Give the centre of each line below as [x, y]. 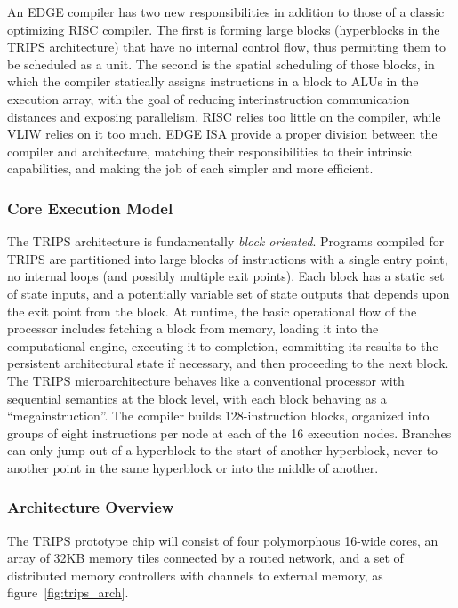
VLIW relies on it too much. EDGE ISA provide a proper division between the [222, 134]
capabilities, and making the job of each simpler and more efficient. [190, 168]
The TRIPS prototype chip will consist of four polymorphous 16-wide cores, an [223, 540]
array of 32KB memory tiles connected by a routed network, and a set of [205, 558]
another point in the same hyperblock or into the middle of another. [193, 467]
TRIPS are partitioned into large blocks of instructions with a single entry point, [228, 258]
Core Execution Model [90, 208]
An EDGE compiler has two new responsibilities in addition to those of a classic [226, 12]
